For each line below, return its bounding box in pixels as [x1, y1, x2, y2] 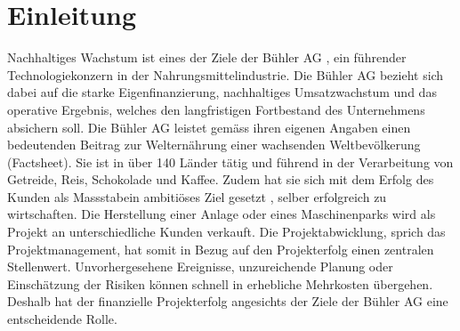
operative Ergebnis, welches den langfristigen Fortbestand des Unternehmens [7, 100, 425, 118]
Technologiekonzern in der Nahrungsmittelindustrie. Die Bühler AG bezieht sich [7, 65, 444, 84]
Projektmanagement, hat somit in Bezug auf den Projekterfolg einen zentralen [7, 239, 434, 258]
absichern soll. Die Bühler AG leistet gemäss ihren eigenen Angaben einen [7, 117, 411, 136]
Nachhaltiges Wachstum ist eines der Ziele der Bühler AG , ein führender [7, 48, 407, 67]
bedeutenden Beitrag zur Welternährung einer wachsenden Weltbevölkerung [7, 135, 421, 154]
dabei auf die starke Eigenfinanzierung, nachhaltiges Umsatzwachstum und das [7, 83, 437, 101]
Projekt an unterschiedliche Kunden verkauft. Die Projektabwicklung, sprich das [7, 222, 446, 241]
